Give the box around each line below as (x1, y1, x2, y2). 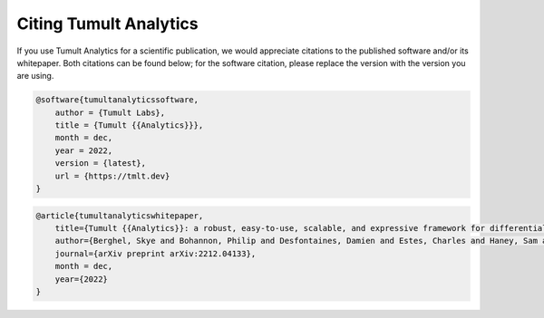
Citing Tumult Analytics (16, 14, 199, 34)
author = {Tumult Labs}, (54, 107, 166, 118)
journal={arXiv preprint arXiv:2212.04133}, (54, 248, 257, 258)
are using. (16, 71, 54, 82)
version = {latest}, (54, 159, 147, 169)
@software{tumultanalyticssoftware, (35, 95, 199, 105)
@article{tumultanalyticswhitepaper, (35, 210, 204, 221)
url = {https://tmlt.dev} (54, 170, 170, 181)
